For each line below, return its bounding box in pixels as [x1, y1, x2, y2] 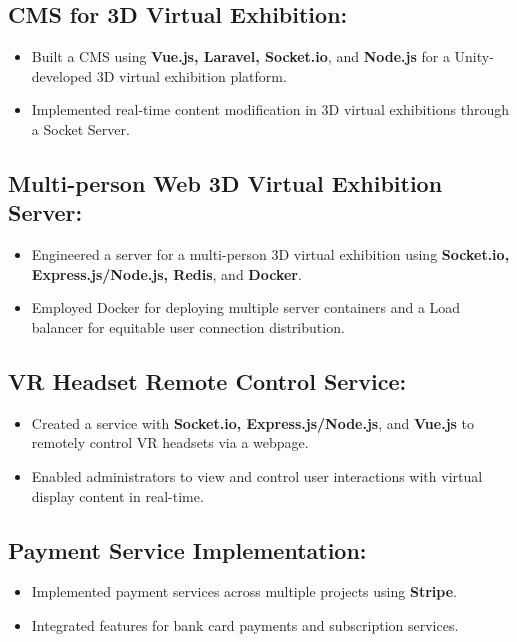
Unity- [454, 46, 494, 67]
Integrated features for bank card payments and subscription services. [31, 614, 459, 635]
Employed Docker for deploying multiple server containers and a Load [31, 297, 461, 318]
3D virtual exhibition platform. [96, 65, 287, 86]
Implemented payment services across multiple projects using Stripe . [31, 581, 457, 602]
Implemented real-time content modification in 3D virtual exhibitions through [31, 99, 509, 120]
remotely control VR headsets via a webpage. [31, 432, 309, 453]
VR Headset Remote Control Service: [8, 365, 407, 396]
